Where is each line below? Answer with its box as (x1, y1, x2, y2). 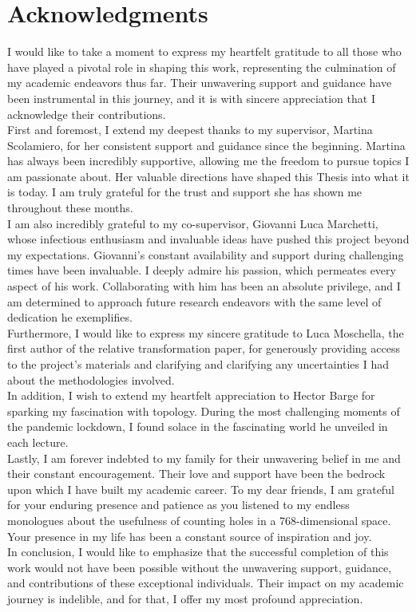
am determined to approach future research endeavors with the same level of (7, 293, 382, 310)
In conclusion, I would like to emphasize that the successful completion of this (7, 543, 389, 560)
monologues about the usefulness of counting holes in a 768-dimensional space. (7, 511, 391, 528)
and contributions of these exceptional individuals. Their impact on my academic (7, 574, 404, 591)
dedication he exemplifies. (7, 309, 133, 326)
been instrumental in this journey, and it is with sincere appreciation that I (7, 89, 375, 106)
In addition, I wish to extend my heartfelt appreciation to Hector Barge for (7, 387, 375, 404)
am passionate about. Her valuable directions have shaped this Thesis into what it (7, 168, 410, 184)
